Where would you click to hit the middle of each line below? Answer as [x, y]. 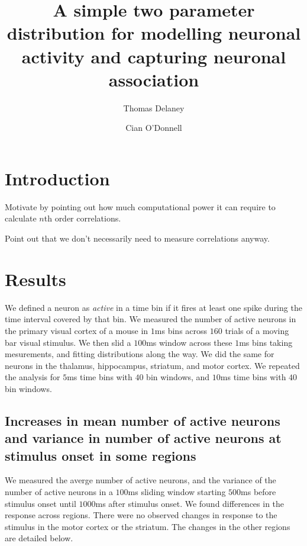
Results [35, 279]
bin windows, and [178, 377]
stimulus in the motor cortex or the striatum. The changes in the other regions [148, 526]
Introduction [57, 178]
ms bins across [181, 330]
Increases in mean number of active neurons [143, 420]
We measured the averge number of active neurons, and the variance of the [140, 480]
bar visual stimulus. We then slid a [68, 342]
